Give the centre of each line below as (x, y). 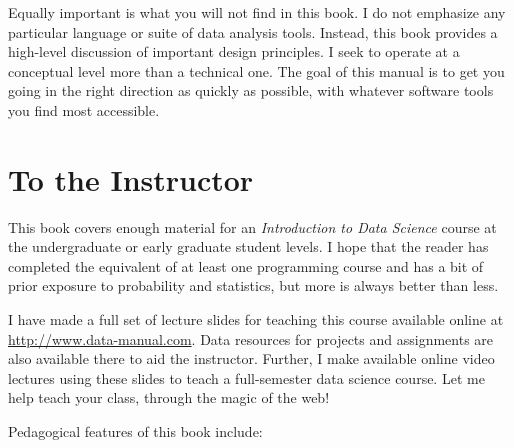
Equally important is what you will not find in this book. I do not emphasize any (257, 12)
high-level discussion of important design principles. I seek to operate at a (234, 51)
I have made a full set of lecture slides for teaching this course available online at (256, 319)
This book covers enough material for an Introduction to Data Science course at (252, 226)
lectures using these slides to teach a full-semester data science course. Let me (246, 377)
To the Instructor (131, 178)
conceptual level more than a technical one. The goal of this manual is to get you (256, 70)
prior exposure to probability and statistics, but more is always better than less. (253, 285)
